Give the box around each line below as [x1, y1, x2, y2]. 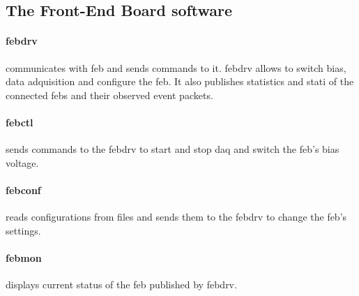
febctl [6, 114, 33, 129]
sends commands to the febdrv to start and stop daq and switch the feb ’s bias [6, 142, 339, 156]
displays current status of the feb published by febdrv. [6, 277, 237, 292]
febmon [6, 250, 42, 265]
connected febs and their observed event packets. [6, 87, 213, 102]
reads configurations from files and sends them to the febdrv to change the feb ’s [6, 209, 347, 224]
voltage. [6, 155, 39, 170]
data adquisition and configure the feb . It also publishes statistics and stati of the [6, 74, 354, 89]
